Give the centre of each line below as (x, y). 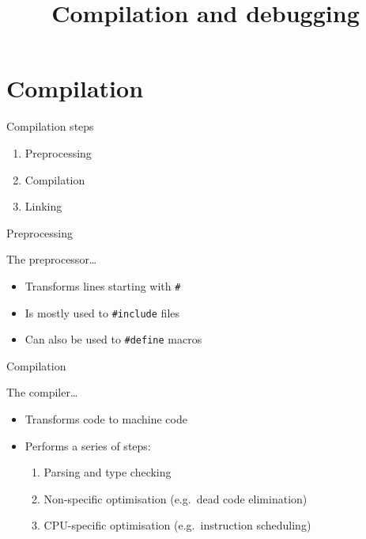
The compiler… (42, 392)
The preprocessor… (52, 259)
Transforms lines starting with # (103, 285)
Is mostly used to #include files (102, 312)
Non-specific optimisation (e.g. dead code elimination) (175, 498)
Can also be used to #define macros (113, 339)
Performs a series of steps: (88, 445)
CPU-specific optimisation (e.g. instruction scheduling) (177, 525)
